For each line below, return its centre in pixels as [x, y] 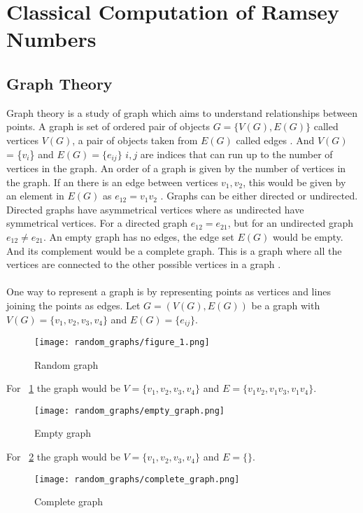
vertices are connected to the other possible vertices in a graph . [144, 264]
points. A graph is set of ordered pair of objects [108, 126]
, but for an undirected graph [291, 223]
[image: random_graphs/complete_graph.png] [137, 479]
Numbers [51, 39]
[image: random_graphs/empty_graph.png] [130, 410]
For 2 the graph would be [63, 457]
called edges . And [275, 140]
